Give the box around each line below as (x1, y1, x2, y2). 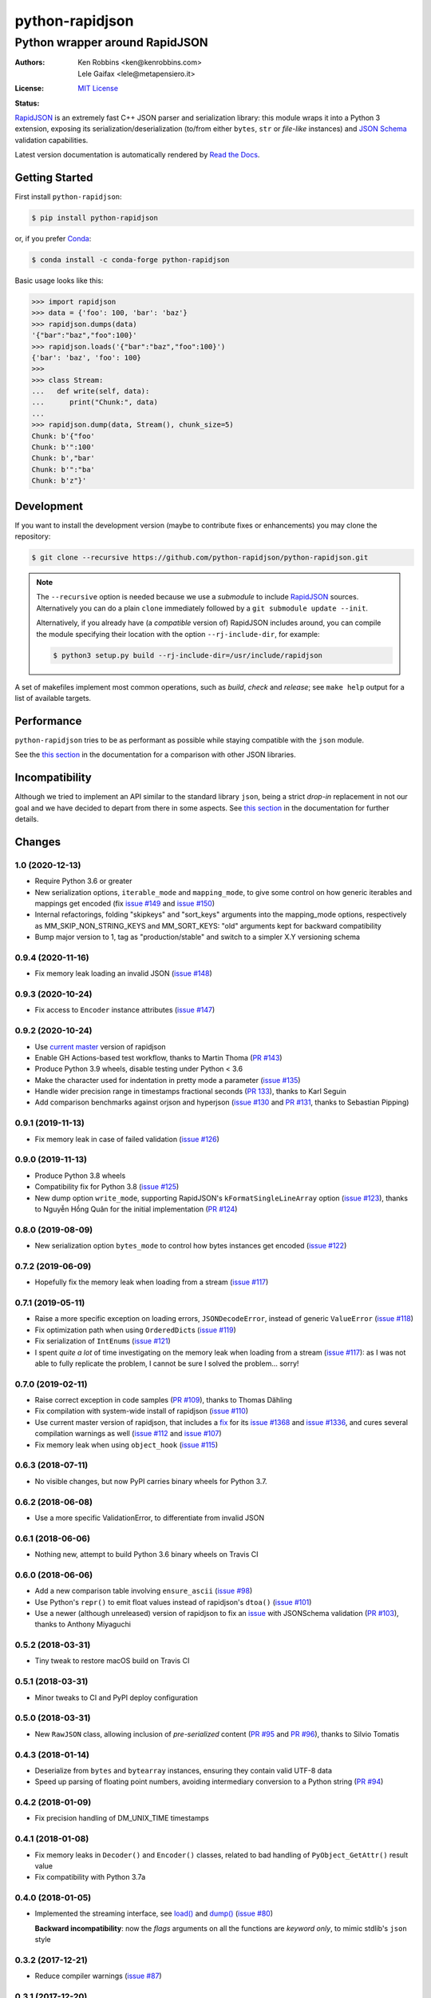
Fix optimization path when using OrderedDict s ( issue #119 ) (34, 1325, 237, 1335)
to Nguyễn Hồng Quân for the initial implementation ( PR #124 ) (34, 1204, 238, 1214)
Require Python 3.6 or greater (34, 876, 132, 886)
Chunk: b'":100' (31, 443, 96, 452)
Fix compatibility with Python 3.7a (34, 1873, 146, 1882)
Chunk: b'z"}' (31, 476, 87, 485)
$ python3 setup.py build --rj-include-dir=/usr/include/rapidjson (53, 651, 323, 659)
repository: (14, 531, 51, 541)
